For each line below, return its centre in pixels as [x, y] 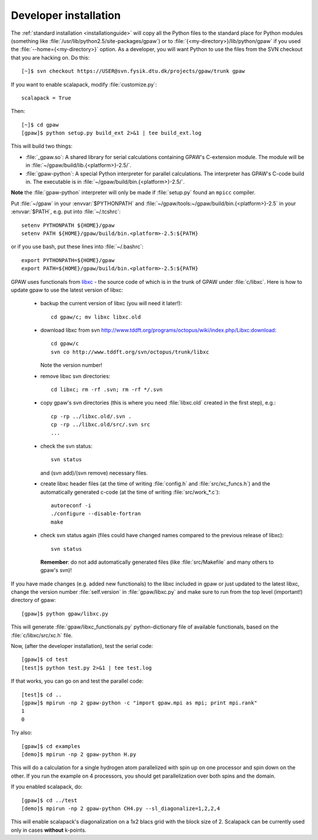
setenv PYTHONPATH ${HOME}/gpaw [68, 225]
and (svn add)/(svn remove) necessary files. [94, 473]
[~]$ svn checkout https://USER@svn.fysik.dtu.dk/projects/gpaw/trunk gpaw [133, 71]
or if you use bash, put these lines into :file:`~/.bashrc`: [77, 247]
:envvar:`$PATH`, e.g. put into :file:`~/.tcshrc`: [66, 211]
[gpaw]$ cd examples [51, 746]
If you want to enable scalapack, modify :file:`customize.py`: [84, 84]
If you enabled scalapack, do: [47, 787]
